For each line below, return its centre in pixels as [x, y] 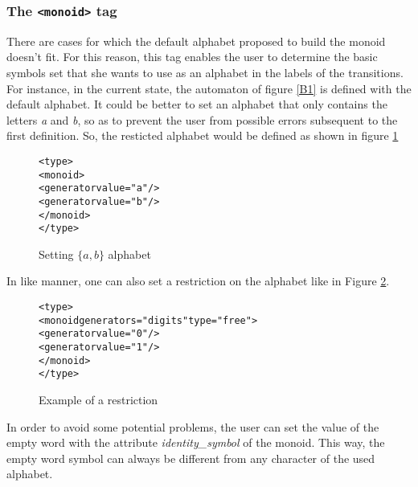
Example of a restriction [98, 399]
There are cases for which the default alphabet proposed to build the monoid [196, 41]
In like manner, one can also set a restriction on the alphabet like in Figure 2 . [198, 281]
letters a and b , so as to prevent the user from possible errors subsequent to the [202, 119]
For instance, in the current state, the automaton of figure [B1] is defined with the [209, 88]
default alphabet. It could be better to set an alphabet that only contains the [197, 104]
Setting [56, 254]
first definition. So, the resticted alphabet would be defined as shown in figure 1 [203, 135]
